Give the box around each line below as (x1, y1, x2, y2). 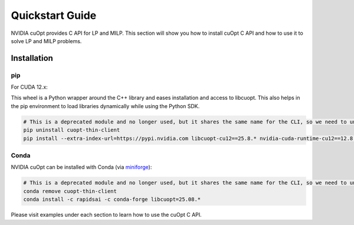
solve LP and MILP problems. (11, 37, 82, 44)
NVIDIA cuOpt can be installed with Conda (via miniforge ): (11, 164, 152, 171)
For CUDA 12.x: (11, 83, 48, 91)
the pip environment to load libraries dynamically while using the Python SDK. (11, 102, 200, 109)
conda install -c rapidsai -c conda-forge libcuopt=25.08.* (23, 196, 201, 203)
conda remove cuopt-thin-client (23, 188, 117, 194)
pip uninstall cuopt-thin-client (23, 127, 120, 133)
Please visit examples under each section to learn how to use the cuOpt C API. (11, 211, 202, 219)
